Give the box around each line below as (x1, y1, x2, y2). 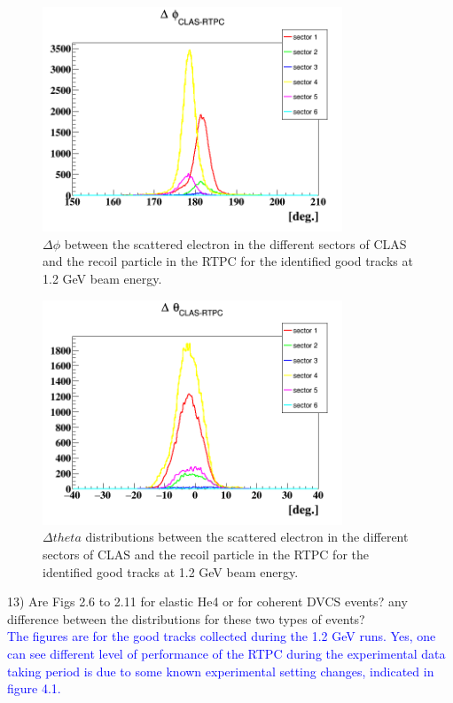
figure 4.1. (7, 679, 61, 698)
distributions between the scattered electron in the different (85, 527, 409, 546)
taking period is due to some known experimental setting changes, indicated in (7, 661, 434, 680)
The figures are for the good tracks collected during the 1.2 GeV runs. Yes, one (7, 627, 436, 645)
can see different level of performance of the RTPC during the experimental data (7, 644, 446, 662)
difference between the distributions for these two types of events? (7, 609, 365, 628)
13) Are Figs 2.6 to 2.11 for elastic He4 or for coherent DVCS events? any (7, 592, 408, 611)
